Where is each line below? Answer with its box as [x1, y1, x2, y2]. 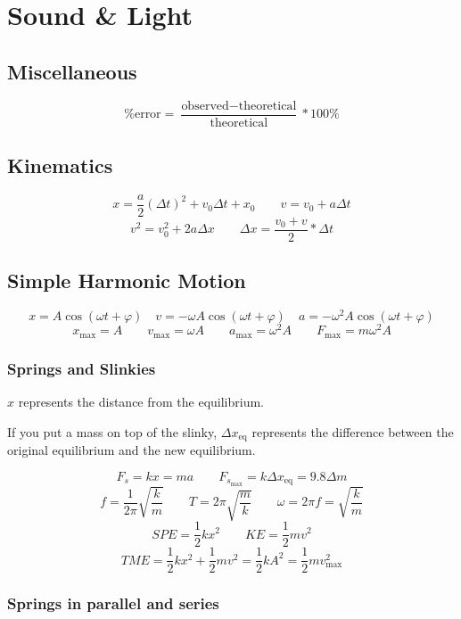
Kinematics [7, 152, 113, 179]
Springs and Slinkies [7, 357, 156, 379]
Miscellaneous [7, 57, 137, 85]
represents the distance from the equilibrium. [18, 392, 265, 410]
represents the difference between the [251, 422, 454, 441]
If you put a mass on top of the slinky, [7, 422, 218, 441]
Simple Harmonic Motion [7, 267, 246, 294]
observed [181, 99, 229, 112]
